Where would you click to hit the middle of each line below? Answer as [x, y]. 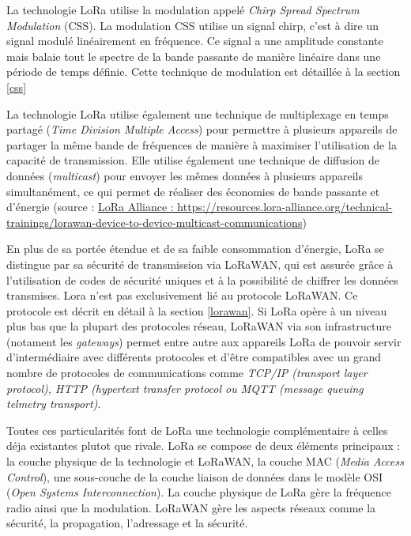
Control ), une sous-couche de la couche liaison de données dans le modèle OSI [195, 476]
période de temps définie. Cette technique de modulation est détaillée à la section [204, 72]
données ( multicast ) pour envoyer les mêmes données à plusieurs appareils [185, 175]
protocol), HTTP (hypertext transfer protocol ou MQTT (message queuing [185, 388]
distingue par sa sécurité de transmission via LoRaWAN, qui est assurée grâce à [200, 264]
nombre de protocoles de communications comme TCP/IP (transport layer [187, 373]
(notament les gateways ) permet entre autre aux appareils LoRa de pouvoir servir [204, 341]
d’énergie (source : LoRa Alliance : [90, 207]
